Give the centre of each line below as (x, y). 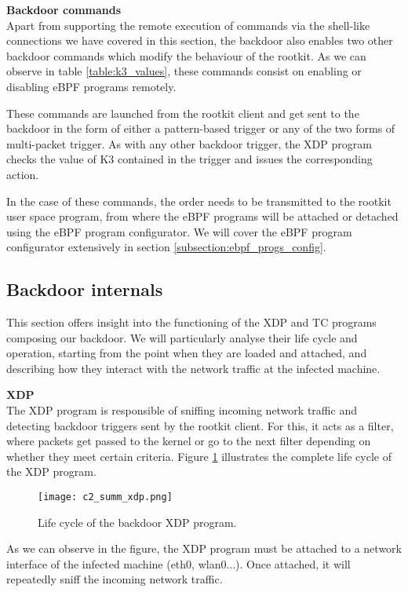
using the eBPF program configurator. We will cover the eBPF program (179, 231)
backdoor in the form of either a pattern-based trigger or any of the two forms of (201, 128)
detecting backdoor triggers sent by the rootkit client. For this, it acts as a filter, (200, 425)
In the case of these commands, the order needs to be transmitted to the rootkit (199, 201)
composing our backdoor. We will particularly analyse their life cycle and (182, 337)
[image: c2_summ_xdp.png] (105, 497)
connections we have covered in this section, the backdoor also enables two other (200, 40)
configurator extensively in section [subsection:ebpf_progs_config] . (166, 247)
